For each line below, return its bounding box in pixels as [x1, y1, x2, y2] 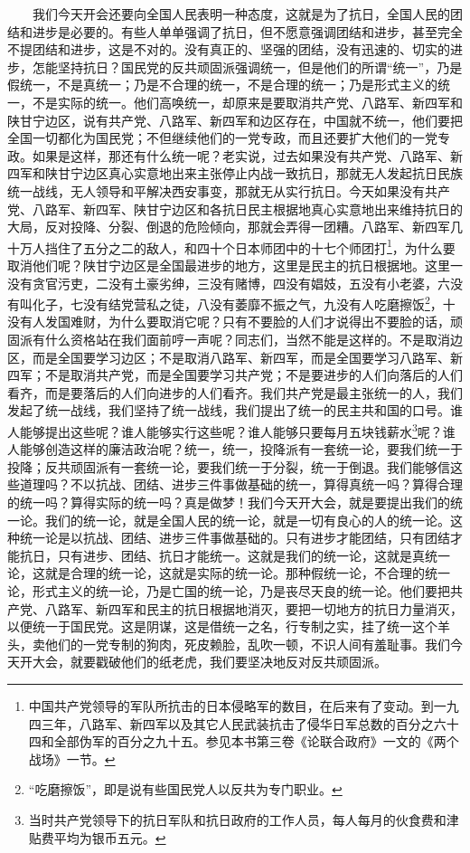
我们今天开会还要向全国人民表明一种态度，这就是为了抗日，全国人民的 [32, 5, 450, 23]
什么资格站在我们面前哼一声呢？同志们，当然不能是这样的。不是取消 [44, 330, 450, 348]
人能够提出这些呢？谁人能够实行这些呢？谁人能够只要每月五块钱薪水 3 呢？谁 [7, 419, 456, 441]
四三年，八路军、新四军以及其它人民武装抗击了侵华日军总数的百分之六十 [28, 714, 459, 733]
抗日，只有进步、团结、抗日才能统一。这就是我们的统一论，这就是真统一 [19, 545, 450, 564]
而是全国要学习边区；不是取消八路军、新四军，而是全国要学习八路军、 [32, 347, 450, 366]
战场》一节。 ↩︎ [28, 749, 116, 768]
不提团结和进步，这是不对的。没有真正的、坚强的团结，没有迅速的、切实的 [7, 40, 450, 59]
